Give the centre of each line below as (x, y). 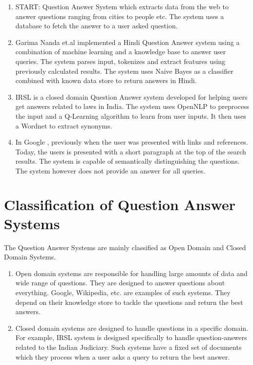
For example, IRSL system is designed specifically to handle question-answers (131, 337)
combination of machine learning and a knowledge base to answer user (121, 52)
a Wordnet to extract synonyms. (64, 125)
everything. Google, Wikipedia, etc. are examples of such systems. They (123, 292)
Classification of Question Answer (120, 204)
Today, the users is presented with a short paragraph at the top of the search (131, 151)
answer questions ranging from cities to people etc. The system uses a (120, 16)
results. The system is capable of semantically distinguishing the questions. (127, 161)
